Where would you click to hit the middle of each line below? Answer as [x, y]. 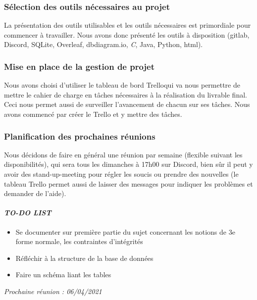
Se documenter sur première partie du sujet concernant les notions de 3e [125, 231]
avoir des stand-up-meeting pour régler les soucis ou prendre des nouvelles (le [121, 174]
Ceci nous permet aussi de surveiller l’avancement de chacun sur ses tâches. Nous [127, 104]
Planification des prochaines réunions [80, 136]
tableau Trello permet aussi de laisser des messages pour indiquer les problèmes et [128, 183]
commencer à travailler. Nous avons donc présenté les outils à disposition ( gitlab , [127, 34]
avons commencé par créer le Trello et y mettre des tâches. [93, 114]
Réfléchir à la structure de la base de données [84, 258]
